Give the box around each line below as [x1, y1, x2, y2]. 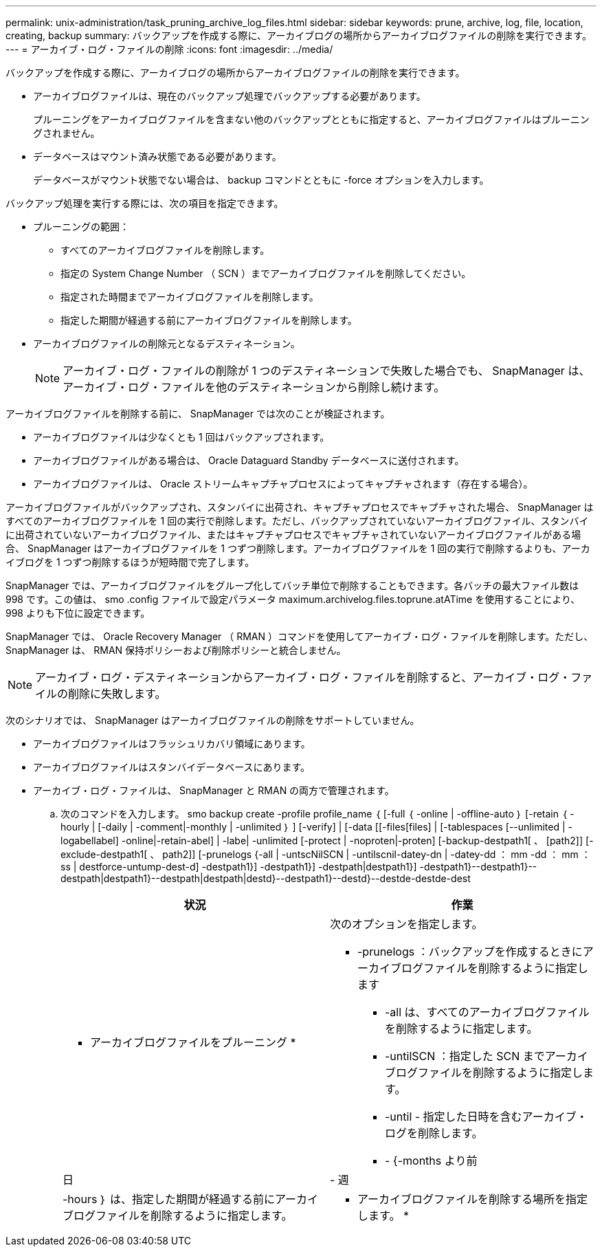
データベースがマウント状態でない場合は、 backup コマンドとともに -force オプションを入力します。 [33, 174, 489, 186]
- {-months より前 [385, 1154, 478, 1167]
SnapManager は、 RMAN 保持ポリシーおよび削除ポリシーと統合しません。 [5, 644, 346, 656]
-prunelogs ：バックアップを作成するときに [357, 945, 583, 958]
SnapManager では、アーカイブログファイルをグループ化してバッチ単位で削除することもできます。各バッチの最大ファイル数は [5, 580, 579, 591]
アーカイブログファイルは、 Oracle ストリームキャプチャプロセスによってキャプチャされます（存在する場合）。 [33, 478, 533, 490]
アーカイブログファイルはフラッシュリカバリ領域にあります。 [33, 738, 311, 749]
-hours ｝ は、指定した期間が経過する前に [63, 1192, 275, 1206]
